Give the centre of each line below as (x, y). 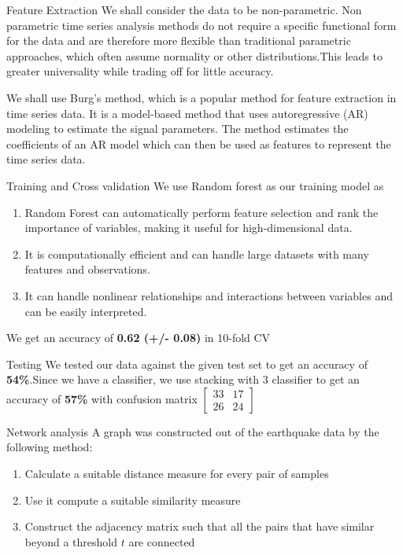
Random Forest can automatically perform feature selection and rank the (201, 212)
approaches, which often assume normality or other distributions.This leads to (194, 55)
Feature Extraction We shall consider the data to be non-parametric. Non (184, 9)
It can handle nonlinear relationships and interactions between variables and (209, 295)
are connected (162, 541)
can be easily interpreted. (86, 311)
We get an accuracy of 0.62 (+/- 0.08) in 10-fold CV (139, 338)
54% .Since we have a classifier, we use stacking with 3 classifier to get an (183, 379)
